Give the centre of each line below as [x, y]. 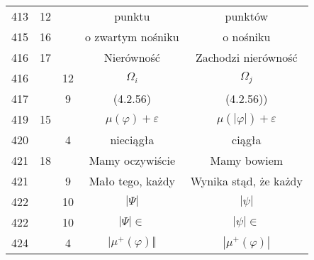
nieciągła [132, 140]
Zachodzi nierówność [246, 57]
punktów [247, 16]
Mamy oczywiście [132, 160]
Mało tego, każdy [132, 181]
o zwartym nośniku [132, 37]
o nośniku [247, 37]
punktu [132, 16]
